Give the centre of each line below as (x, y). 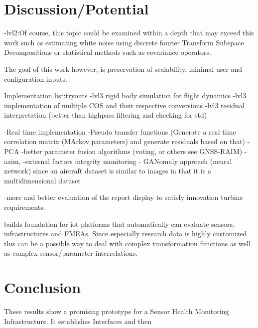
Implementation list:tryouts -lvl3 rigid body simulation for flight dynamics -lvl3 (125, 95)
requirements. (25, 207)
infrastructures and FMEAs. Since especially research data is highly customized (126, 234)
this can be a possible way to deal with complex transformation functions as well (127, 243)
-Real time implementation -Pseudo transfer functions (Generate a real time (120, 131)
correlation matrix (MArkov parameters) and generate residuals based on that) (125, 141)
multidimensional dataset (42, 180)
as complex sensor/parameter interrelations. (71, 253)
